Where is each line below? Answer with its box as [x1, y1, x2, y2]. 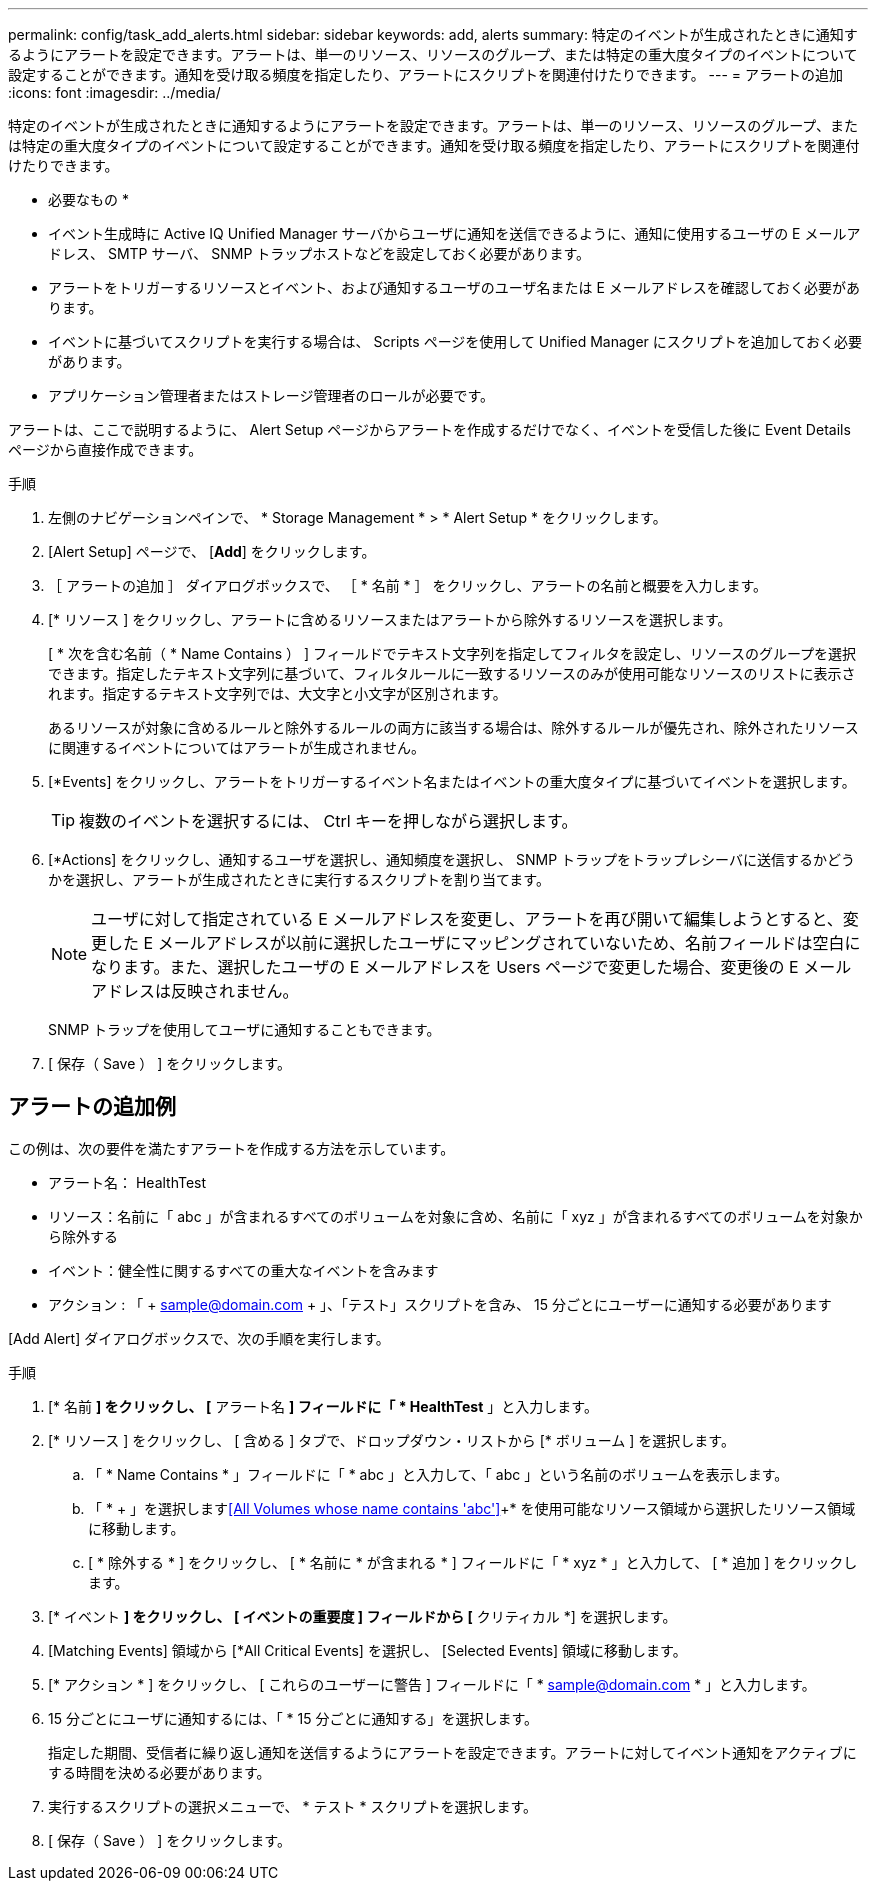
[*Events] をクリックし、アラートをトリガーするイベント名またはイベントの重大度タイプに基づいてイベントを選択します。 [48, 773, 856, 790]
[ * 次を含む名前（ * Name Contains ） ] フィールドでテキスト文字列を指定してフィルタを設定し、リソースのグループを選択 [48, 645, 857, 662]
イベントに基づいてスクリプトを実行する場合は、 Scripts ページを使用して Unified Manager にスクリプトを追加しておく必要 [48, 333, 862, 350]
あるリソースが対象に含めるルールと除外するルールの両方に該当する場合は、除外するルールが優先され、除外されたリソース [48, 719, 859, 736]
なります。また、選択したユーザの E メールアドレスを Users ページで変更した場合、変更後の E [91, 957, 799, 977]
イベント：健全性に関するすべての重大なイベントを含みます [48, 1261, 439, 1279]
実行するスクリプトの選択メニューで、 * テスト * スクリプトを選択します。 [48, 1797, 537, 1815]
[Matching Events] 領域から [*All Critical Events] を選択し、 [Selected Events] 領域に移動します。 [48, 1641, 687, 1659]
